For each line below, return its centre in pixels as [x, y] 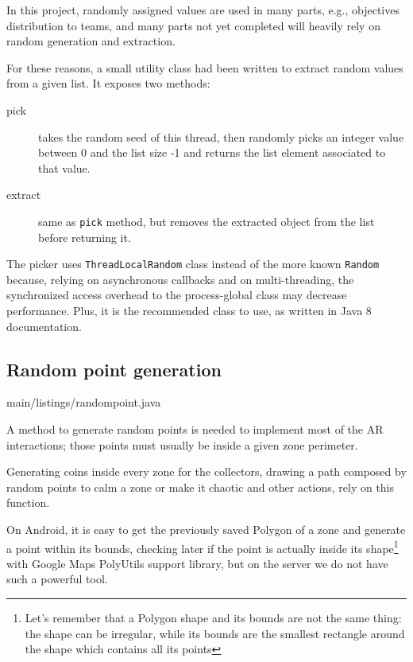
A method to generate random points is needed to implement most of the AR [195, 429]
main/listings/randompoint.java [84, 402]
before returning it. [85, 237]
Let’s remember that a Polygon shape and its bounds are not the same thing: [213, 618]
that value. [64, 167]
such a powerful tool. [57, 579]
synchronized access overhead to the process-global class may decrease [177, 295]
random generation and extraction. [91, 41]
